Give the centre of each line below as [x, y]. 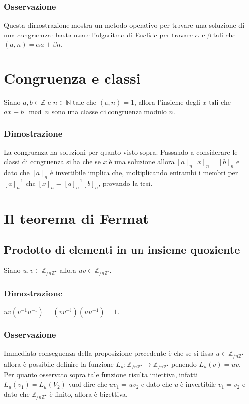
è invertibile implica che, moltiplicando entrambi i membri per [144, 172]
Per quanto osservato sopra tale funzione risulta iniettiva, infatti [101, 374]
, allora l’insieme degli [167, 102]
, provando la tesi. [125, 183]
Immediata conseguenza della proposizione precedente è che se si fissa [109, 353]
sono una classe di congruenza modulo [109, 111]
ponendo [184, 364]
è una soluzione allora [142, 162]
